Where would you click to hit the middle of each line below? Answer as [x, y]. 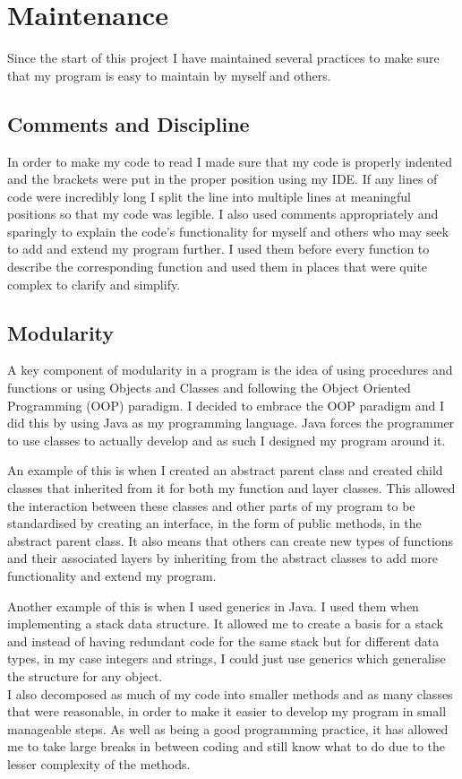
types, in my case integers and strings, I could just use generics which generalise [227, 658]
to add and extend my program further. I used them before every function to [218, 249]
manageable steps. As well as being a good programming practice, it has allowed [228, 728]
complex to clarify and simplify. [94, 284]
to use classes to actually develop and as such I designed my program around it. [227, 440]
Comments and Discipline [128, 123]
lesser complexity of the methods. [99, 763]
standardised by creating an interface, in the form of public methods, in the [214, 523]
